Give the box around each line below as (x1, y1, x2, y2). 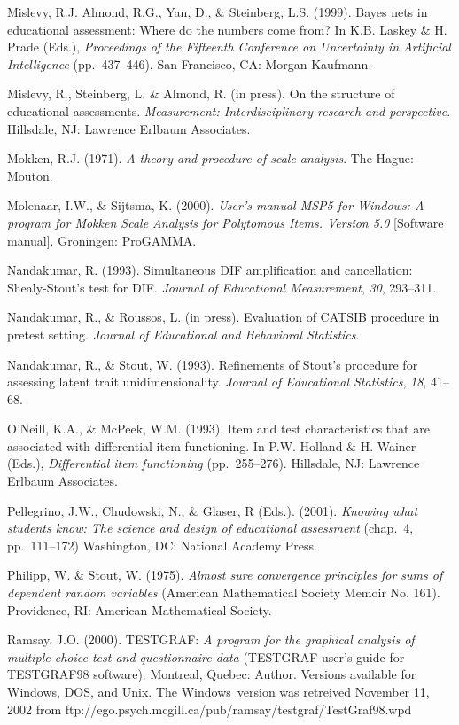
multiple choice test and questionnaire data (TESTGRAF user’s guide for (7, 647, 405, 666)
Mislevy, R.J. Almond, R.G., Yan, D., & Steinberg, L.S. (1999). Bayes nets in (7, 3, 428, 20)
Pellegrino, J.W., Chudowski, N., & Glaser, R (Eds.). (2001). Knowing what (7, 501, 418, 519)
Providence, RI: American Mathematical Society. (7, 600, 272, 619)
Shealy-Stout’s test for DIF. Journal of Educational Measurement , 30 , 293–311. (7, 277, 437, 296)
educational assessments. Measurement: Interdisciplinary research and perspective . (7, 101, 451, 120)
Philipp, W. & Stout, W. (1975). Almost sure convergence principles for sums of (7, 565, 443, 584)
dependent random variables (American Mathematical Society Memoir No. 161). (7, 583, 440, 602)
